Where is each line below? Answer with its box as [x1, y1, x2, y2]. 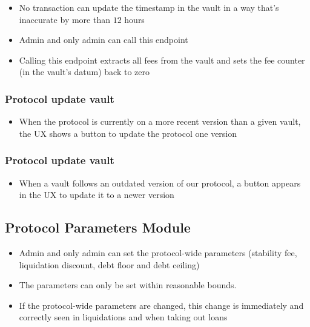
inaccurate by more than [19, 13, 110, 25]
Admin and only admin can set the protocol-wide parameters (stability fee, [19, 246, 297, 259]
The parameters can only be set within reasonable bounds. [19, 279, 237, 291]
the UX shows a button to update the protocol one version [19, 127, 237, 139]
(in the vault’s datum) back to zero [19, 65, 150, 78]
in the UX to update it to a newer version [19, 188, 174, 201]
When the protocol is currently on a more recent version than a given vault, [19, 115, 301, 128]
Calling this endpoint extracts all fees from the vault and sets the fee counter [19, 53, 305, 66]
